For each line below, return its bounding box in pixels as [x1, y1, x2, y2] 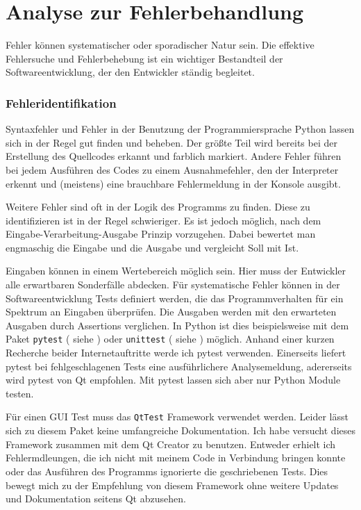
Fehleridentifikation [6, 94, 117, 111]
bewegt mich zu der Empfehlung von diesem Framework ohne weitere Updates [6, 477, 339, 492]
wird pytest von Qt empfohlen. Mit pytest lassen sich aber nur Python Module [6, 372, 341, 387]
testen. [6, 386, 34, 400]
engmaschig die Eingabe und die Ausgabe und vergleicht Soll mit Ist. [6, 240, 299, 254]
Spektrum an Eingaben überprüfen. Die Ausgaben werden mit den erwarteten [6, 304, 337, 319]
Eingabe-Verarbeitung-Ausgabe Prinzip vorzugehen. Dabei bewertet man [6, 227, 316, 241]
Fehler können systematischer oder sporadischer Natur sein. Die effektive [6, 38, 314, 52]
